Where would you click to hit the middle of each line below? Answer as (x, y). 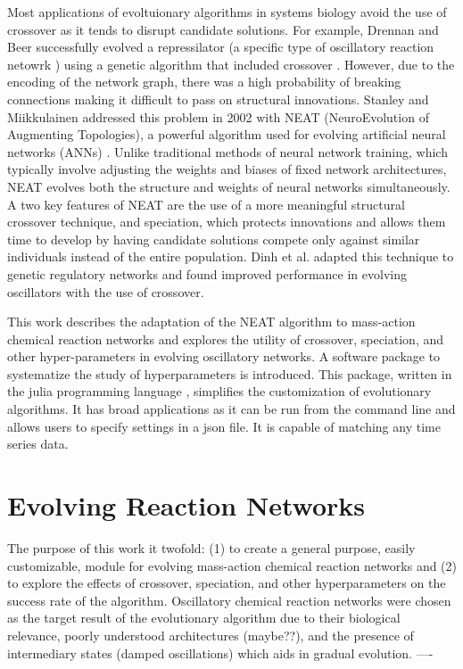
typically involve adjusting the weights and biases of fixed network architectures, (227, 169)
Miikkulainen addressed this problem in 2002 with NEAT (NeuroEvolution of (218, 116)
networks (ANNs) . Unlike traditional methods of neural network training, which (227, 151)
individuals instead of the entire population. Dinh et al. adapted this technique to (231, 256)
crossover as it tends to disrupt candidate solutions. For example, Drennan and (223, 29)
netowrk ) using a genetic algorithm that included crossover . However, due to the (231, 64)
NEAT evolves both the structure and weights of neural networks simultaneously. (229, 186)
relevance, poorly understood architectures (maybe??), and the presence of (211, 635)
